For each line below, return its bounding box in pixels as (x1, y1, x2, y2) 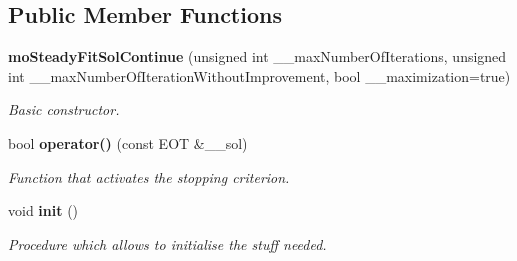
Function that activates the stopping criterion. (8, 166, 290, 187)
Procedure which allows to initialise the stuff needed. (8, 233, 327, 254)
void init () (8, 200, 79, 221)
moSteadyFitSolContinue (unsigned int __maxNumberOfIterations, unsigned (8, 46, 507, 67)
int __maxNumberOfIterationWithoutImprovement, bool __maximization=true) (8, 65, 511, 86)
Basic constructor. (8, 99, 120, 120)
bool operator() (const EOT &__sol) (8, 132, 248, 153)
